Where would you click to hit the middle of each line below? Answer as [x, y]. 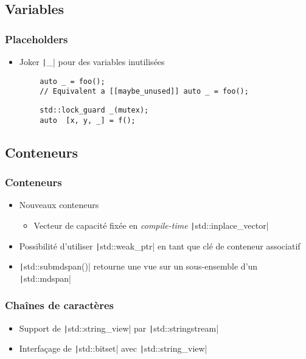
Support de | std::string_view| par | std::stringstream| [119, 328]
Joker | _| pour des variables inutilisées [92, 61]
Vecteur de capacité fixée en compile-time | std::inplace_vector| [151, 225]
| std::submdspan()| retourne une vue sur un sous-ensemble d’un [138, 266]
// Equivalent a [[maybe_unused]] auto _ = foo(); [144, 92]
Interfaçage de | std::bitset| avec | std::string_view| [113, 348]
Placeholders [37, 39]
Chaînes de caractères [60, 305]
